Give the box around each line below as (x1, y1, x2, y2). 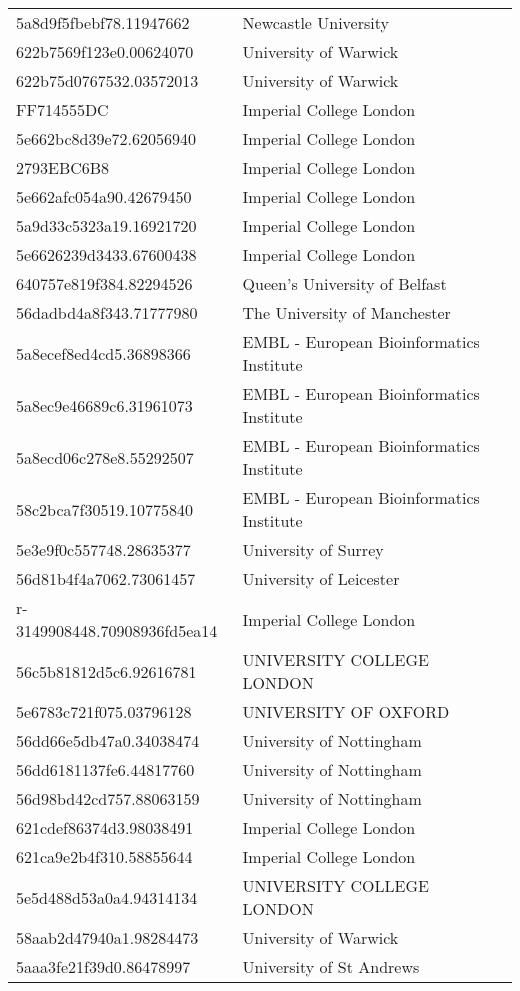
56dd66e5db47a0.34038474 (16, 729, 200, 752)
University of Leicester (242, 567, 400, 590)
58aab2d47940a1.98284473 (16, 926, 199, 949)
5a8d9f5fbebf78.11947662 (16, 11, 190, 34)
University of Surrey (242, 538, 384, 561)
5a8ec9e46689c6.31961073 (16, 393, 193, 417)
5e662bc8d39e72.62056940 (16, 127, 197, 150)
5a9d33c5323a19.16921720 (16, 214, 197, 237)
